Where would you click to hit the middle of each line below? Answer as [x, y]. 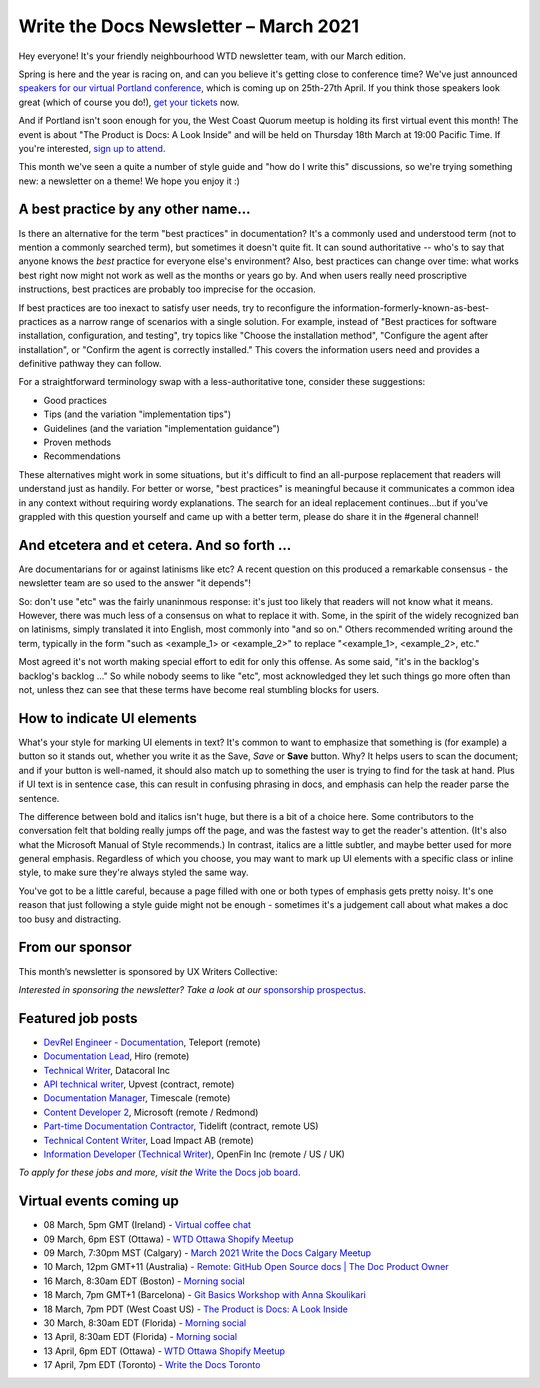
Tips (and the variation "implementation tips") [137, 414]
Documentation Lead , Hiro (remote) [116, 1056]
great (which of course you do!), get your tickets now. [129, 102]
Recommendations [82, 456]
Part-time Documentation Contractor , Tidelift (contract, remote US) [181, 1126]
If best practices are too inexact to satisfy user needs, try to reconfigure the [174, 307]
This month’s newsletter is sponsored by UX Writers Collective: [148, 971]
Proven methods [77, 442]
